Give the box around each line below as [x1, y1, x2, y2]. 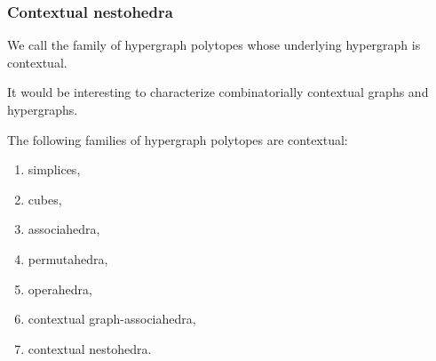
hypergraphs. [7, 100, 78, 118]
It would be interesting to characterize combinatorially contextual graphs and [7, 83, 429, 101]
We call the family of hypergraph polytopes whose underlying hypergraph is [7, 36, 421, 54]
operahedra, [28, 279, 92, 298]
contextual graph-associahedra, [28, 309, 196, 328]
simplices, [28, 160, 81, 179]
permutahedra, [28, 249, 108, 268]
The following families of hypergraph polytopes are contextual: [7, 130, 348, 148]
